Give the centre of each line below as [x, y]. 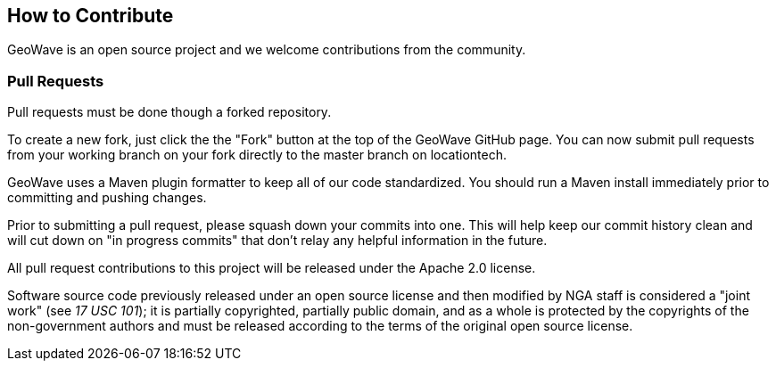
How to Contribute [91, 16]
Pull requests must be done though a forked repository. [169, 112]
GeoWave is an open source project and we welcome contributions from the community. [267, 50]
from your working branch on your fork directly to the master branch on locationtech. [257, 155]
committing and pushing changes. [107, 198]
